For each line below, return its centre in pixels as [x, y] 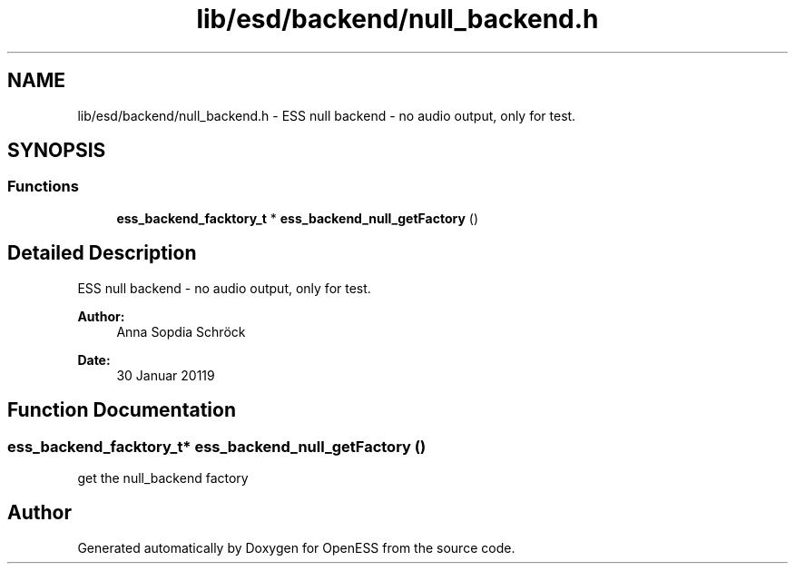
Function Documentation [122, 410]
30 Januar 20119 [166, 375]
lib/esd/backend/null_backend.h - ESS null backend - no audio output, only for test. [327, 115]
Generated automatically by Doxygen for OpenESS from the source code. [296, 547]
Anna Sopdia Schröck [181, 331]
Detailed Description [102, 253]
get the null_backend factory [163, 477]
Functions [43, 187]
